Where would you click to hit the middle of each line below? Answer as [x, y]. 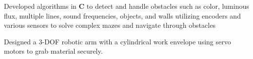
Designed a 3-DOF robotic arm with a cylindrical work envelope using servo [117, 41]
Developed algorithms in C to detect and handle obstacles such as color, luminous [126, 6]
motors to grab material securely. [53, 51]
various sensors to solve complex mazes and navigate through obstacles [110, 25]
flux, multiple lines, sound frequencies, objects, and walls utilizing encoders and [122, 15]
